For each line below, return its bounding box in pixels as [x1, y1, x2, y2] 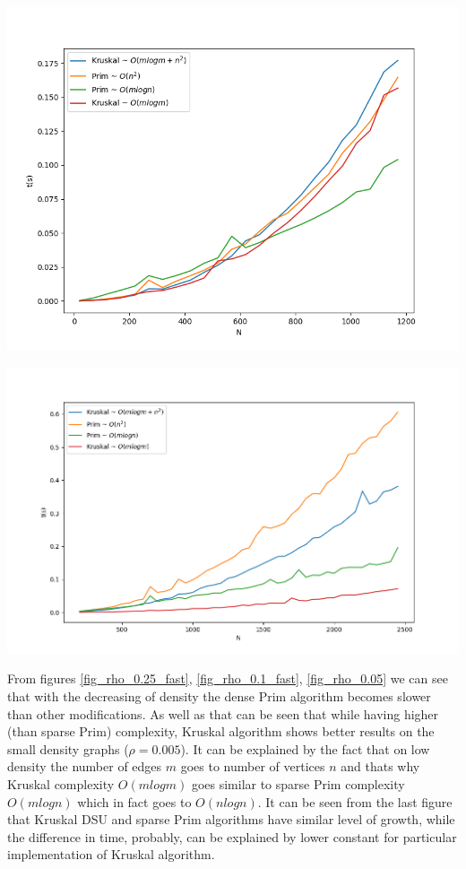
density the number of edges [7, 757, 162, 776]
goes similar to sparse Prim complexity [191, 774, 405, 793]
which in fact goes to [77, 792, 192, 811]
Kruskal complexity [7, 774, 115, 793]
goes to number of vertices [180, 757, 325, 776]
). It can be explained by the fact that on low [180, 739, 430, 758]
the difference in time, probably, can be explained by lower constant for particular [7, 827, 457, 846]
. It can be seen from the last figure [257, 792, 453, 811]
